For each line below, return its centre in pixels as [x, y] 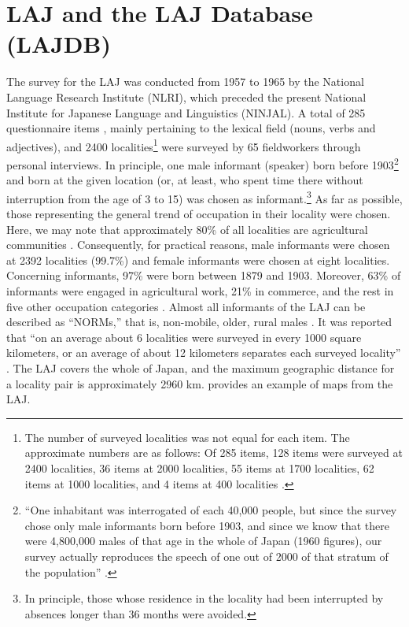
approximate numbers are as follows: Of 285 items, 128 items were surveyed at [214, 453]
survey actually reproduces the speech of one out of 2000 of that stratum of [206, 556]
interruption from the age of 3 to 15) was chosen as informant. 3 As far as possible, [204, 197]
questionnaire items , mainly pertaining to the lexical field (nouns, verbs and [191, 128]
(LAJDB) [59, 44]
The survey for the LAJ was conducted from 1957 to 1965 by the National [185, 82]
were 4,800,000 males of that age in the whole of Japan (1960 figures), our [203, 541]
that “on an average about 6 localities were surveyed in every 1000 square [184, 337]
